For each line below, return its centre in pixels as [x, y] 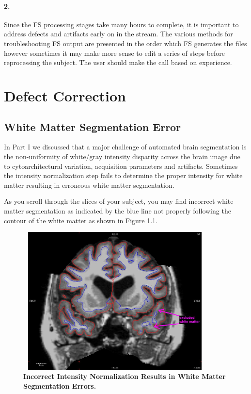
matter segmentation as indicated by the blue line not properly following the [118, 210]
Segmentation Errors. [60, 386]
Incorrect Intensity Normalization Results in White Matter [125, 376]
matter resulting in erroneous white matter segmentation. [89, 185]
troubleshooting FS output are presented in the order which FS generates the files [125, 43]
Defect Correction [65, 95]
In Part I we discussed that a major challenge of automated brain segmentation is [125, 147]
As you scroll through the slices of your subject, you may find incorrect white [119, 201]
